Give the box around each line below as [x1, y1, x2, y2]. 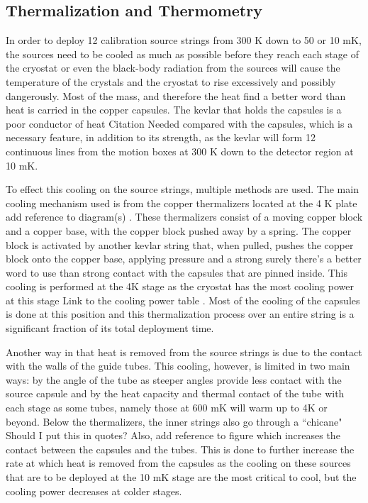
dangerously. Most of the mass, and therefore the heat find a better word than [6, 88, 346, 103]
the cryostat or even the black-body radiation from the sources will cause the [6, 60, 340, 75]
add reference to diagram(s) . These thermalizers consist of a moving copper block [6, 209, 363, 224]
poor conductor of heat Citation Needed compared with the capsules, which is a [6, 116, 353, 131]
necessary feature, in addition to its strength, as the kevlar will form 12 [6, 130, 316, 145]
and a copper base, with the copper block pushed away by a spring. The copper [6, 223, 352, 238]
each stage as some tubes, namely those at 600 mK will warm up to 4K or [6, 400, 328, 415]
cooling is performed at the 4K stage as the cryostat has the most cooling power [6, 279, 354, 294]
